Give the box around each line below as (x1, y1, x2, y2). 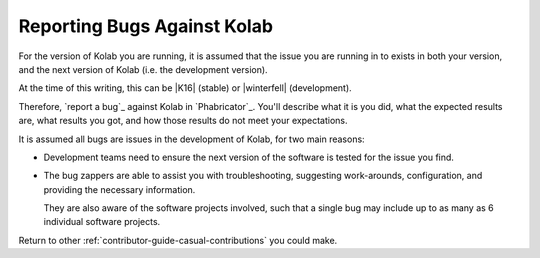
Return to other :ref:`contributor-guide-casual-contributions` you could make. (18, 234, 338, 246)
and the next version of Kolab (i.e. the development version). (18, 63, 269, 75)
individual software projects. (43, 216, 161, 228)
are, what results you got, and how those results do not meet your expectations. (18, 115, 349, 127)
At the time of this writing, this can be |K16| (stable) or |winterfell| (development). (18, 82, 352, 94)
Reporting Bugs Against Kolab (18, 15, 274, 37)
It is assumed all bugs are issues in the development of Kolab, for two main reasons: (18, 133, 365, 145)
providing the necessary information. (43, 183, 196, 195)
